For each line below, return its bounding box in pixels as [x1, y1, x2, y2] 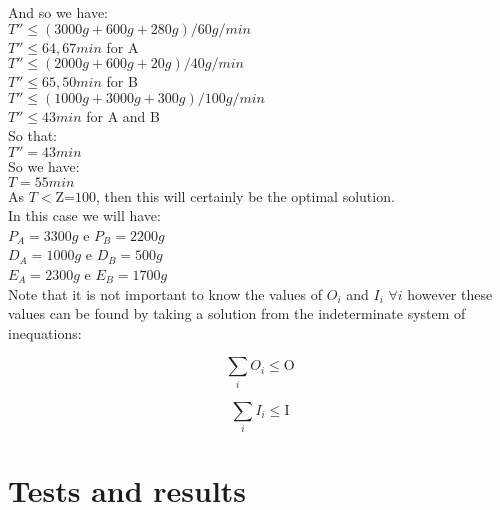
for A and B [86, 105, 160, 126]
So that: [8, 125, 58, 146]
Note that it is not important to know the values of [8, 283, 323, 304]
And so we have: [8, 2, 109, 22]
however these [407, 283, 493, 304]
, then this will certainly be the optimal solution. [95, 185, 395, 206]
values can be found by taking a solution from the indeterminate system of [8, 303, 466, 324]
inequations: [8, 322, 82, 343]
